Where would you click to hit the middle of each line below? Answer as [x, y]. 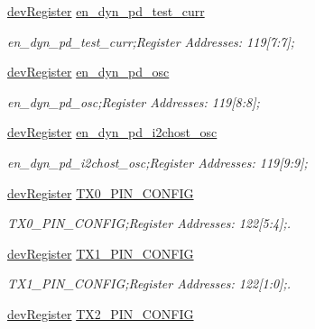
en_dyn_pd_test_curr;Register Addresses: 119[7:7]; [151, 41]
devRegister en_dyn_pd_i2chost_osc [112, 132]
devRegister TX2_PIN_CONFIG [101, 313]
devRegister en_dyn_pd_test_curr [106, 11]
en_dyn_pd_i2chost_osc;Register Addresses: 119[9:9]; [157, 162]
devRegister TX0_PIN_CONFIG [101, 192]
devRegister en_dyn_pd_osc [88, 72]
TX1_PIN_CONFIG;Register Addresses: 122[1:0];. [149, 283]
